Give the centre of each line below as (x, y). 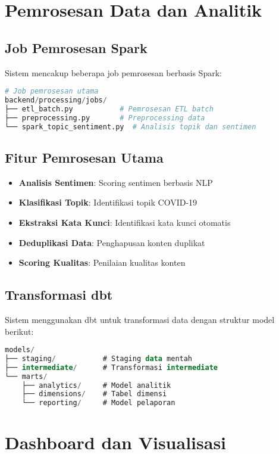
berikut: (19, 331)
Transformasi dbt (59, 295)
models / (20, 350)
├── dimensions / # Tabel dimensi (94, 394)
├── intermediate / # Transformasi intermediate (111, 367)
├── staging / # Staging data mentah (99, 358)
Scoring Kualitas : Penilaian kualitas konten (102, 262)
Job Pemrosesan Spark (76, 47)
